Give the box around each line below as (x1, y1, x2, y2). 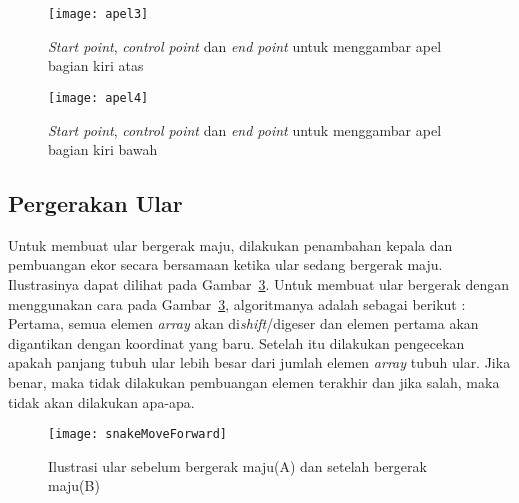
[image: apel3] (48, 7, 149, 21)
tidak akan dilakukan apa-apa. (8, 391, 195, 412)
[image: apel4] (48, 90, 149, 105)
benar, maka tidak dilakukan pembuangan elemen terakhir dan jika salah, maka (8, 372, 500, 393)
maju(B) (48, 475, 100, 496)
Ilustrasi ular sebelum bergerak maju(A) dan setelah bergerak (48, 455, 427, 476)
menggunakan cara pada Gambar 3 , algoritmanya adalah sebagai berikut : (8, 293, 466, 314)
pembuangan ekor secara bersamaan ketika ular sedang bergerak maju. (8, 254, 443, 275)
